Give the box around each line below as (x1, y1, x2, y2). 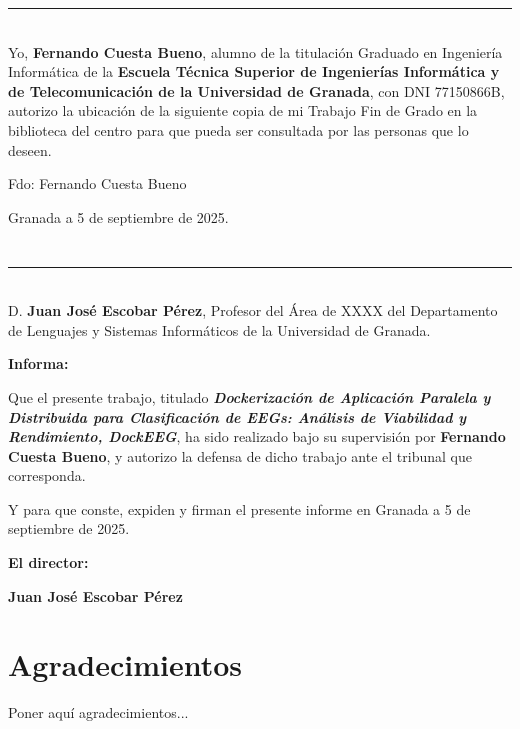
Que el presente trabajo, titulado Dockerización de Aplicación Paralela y (8, 386, 491, 407)
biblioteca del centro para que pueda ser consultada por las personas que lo (8, 119, 469, 140)
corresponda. (8, 465, 86, 486)
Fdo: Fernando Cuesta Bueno (8, 173, 187, 194)
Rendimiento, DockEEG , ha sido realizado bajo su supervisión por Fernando (8, 426, 506, 447)
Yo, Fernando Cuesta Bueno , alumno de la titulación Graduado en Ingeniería (8, 41, 503, 62)
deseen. (8, 139, 52, 160)
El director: (8, 552, 89, 573)
